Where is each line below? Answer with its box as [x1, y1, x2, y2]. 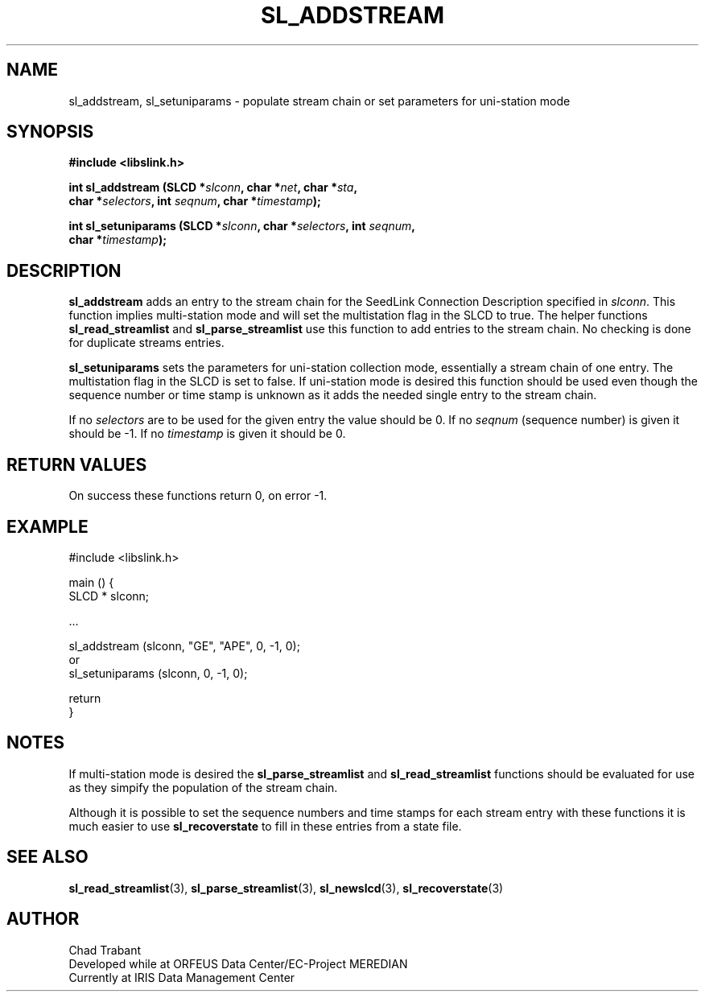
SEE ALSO [6, 847, 89, 868]
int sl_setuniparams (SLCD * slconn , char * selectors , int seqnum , [68, 219, 416, 233]
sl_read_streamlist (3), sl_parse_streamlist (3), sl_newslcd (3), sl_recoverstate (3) [68, 880, 504, 895]
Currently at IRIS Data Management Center [68, 970, 295, 984]
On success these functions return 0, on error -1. [68, 489, 328, 503]
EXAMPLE [6, 516, 89, 537]
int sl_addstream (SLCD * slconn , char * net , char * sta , [68, 180, 358, 195]
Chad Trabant [68, 942, 142, 957]
